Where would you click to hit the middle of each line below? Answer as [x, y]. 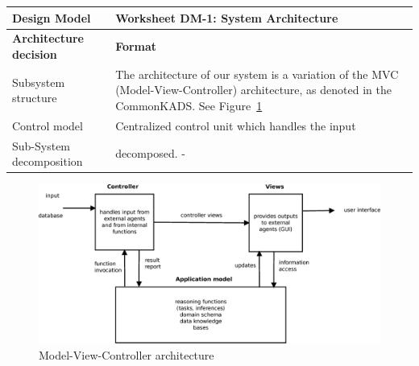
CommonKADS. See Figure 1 [189, 105]
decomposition [48, 161]
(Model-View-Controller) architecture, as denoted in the [253, 90]
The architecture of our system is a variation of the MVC [257, 74]
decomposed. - [150, 153]
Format [136, 46]
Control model [48, 125]
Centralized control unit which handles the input [236, 125]
